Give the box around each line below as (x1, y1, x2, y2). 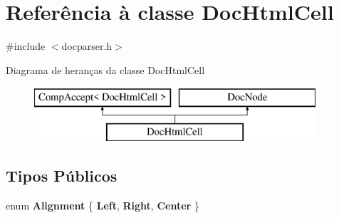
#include (6, 38, 46, 53)
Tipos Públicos (6, 164, 118, 186)
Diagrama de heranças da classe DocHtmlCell (6, 62, 205, 77)
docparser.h (61, 38, 113, 53)
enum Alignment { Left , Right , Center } (6, 197, 199, 212)
